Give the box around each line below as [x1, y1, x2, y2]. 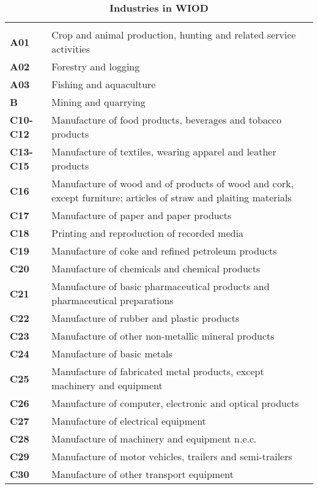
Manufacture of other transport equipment [51, 467, 234, 481]
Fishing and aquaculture [51, 77, 156, 91]
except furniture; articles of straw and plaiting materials [51, 190, 292, 204]
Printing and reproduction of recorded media [51, 226, 244, 240]
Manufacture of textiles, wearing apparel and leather [51, 144, 276, 159]
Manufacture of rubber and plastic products [51, 311, 240, 325]
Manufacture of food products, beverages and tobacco [51, 113, 282, 127]
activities [51, 42, 91, 56]
